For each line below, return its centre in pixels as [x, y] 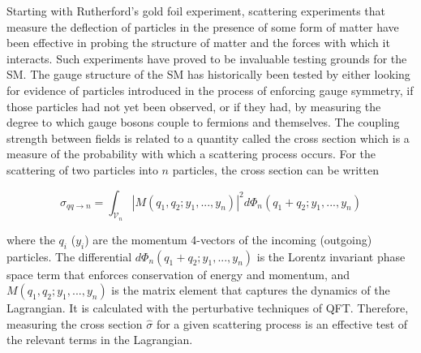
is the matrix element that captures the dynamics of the [251, 290]
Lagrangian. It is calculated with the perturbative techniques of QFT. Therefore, [208, 308]
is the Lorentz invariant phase [331, 256]
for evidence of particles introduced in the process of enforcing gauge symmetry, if [210, 90]
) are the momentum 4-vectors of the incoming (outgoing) [228, 239]
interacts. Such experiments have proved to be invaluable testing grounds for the [207, 58]
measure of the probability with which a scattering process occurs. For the [191, 154]
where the [31, 239]
